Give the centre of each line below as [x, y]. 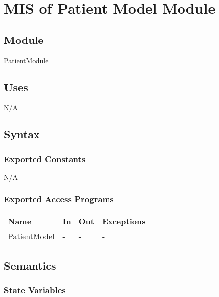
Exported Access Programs [59, 199]
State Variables [35, 290]
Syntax [22, 134]
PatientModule [26, 60]
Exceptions [124, 221]
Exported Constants [45, 158]
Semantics [30, 266]
